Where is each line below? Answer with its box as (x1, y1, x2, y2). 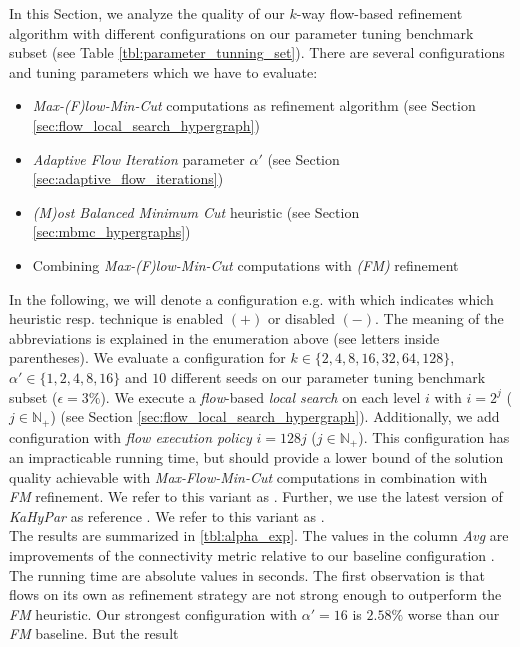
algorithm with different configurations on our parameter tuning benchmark (9, 22, 474, 43)
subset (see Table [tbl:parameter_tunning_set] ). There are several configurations (9, 42, 505, 63)
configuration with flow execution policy (9, 426, 252, 447)
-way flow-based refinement (296, 3, 463, 23)
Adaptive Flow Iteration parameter (32, 148, 245, 169)
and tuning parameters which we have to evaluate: (9, 61, 318, 82)
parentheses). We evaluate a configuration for (9, 347, 286, 368)
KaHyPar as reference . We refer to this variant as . (9, 505, 325, 526)
